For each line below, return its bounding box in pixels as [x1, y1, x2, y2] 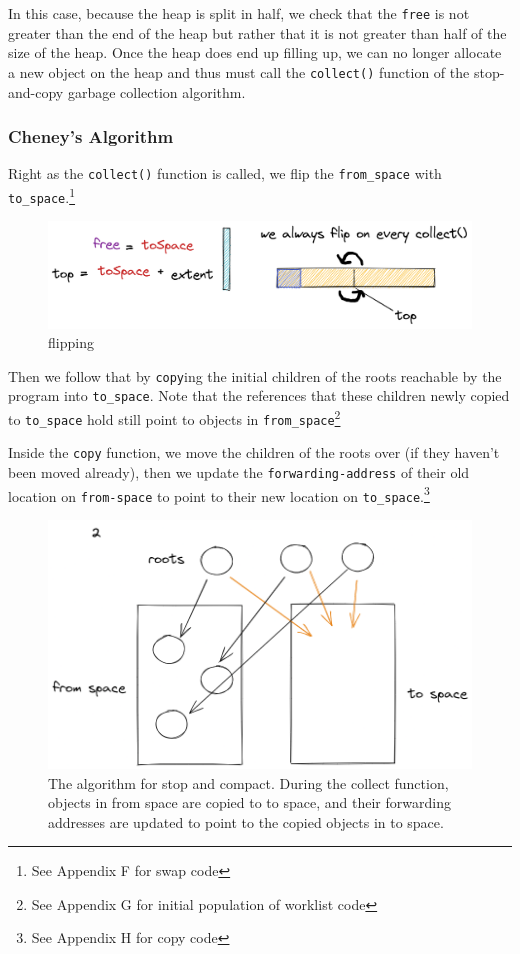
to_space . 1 [8, 183, 76, 207]
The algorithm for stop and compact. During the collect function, [48, 772, 449, 793]
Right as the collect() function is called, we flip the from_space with [8, 163, 442, 184]
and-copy [8, 81, 64, 102]
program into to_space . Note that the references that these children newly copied [8, 385, 510, 406]
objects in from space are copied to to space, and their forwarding [48, 792, 451, 813]
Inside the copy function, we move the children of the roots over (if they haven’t [8, 442, 500, 463]
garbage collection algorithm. [67, 81, 246, 102]
